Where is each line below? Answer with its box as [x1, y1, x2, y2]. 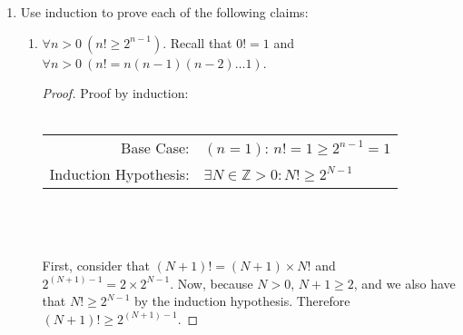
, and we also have [353, 273, 456, 292]
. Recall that [163, 33, 232, 52]
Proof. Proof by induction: [42, 84, 189, 103]
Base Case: [121, 137, 190, 159]
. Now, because [170, 273, 253, 292]
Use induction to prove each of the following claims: [20, 3, 309, 21]
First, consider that [42, 256, 150, 275]
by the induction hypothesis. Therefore [134, 291, 350, 310]
